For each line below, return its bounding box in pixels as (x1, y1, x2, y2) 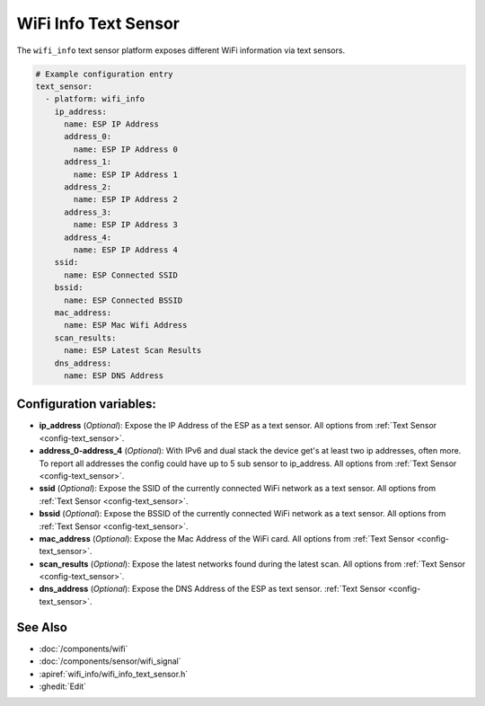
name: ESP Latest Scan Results (64, 346, 202, 356)
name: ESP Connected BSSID (64, 295, 183, 305)
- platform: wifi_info (45, 94, 145, 104)
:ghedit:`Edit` (39, 681, 87, 692)
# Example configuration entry (35, 68, 174, 79)
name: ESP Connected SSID (64, 269, 179, 280)
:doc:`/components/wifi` (39, 643, 128, 654)
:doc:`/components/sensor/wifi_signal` (39, 656, 181, 666)
